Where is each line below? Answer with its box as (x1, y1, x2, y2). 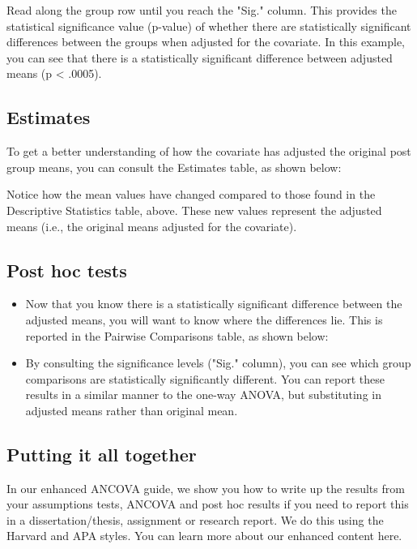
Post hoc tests (6, 257, 127, 282)
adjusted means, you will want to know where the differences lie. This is (25, 311, 383, 328)
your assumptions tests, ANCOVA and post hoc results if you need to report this (6, 495, 409, 513)
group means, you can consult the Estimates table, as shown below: (6, 158, 342, 175)
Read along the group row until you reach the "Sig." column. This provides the (6, 2, 397, 18)
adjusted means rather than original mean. (25, 401, 238, 418)
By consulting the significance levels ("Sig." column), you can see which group (25, 354, 411, 371)
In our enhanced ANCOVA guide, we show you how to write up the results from (6, 479, 405, 496)
